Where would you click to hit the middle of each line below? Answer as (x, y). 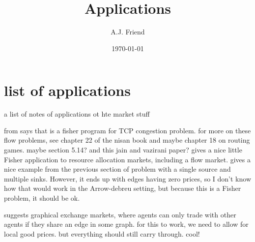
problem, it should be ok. (42, 198)
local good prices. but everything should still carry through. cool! (102, 233)
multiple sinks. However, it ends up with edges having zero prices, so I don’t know (127, 178)
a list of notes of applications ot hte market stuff (77, 114)
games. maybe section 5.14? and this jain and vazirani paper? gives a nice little (123, 150)
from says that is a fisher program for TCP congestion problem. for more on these (127, 130)
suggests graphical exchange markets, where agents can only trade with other (120, 214)
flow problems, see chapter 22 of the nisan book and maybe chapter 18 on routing (127, 140)
